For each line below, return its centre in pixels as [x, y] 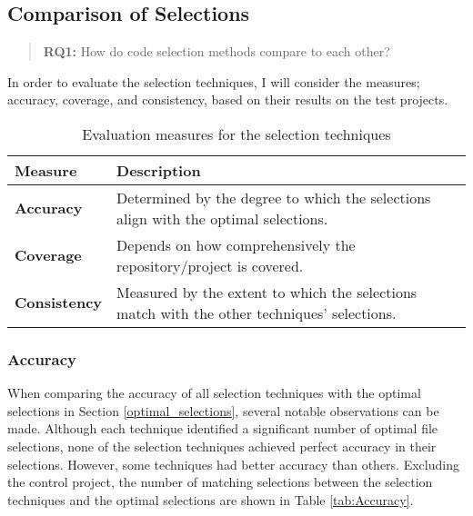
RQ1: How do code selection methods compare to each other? [216, 51]
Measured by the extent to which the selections [267, 292]
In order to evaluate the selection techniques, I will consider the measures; [214, 81]
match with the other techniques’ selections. [257, 313]
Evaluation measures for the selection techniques [236, 134]
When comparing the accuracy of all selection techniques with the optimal [214, 393]
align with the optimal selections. [222, 218]
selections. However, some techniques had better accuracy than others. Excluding [233, 464]
